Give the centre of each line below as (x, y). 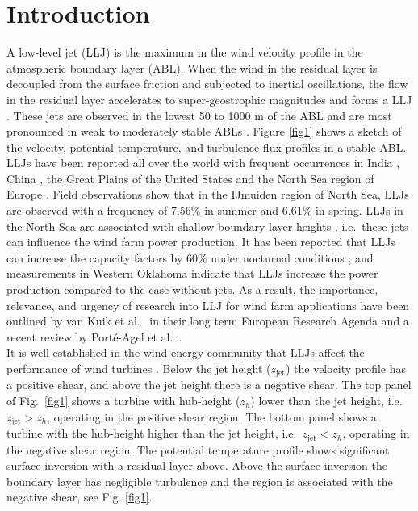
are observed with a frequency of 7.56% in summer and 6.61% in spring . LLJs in (205, 210)
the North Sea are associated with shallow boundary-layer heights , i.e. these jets (207, 226)
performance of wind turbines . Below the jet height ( (139, 368)
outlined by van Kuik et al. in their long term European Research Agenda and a (208, 321)
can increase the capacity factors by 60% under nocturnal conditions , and (190, 257)
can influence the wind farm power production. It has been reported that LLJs (201, 242)
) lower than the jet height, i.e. (326, 401)
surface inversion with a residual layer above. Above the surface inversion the (197, 465)
